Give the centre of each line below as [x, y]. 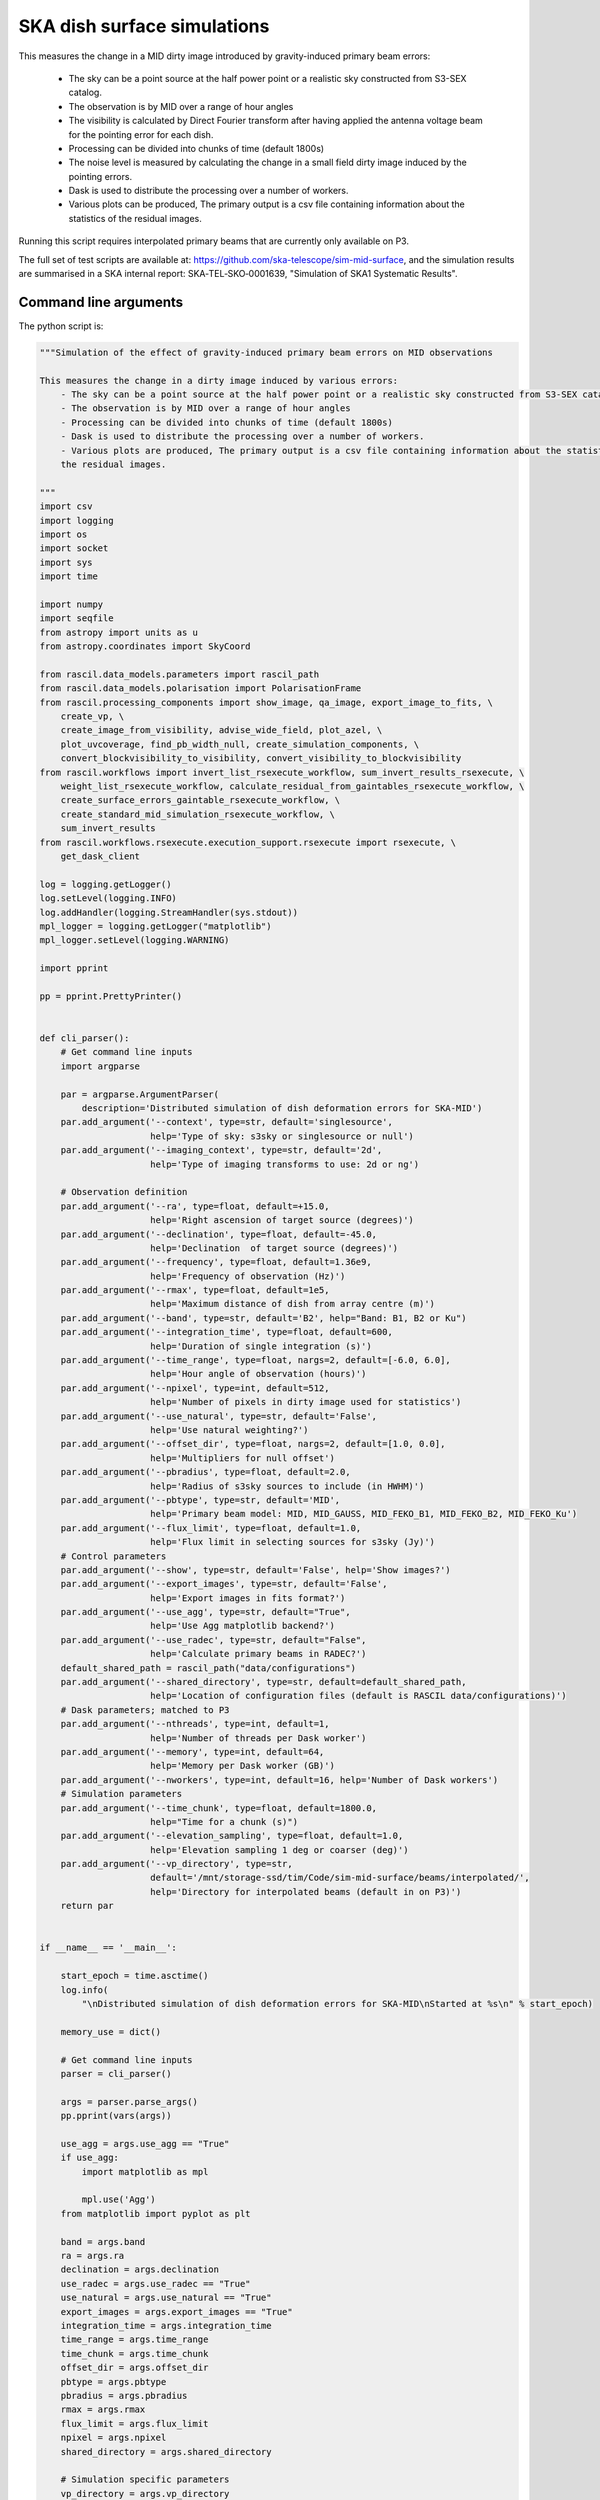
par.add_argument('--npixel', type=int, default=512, [195, 1388]
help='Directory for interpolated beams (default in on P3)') [306, 1891]
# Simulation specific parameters [145, 2479]
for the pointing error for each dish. [141, 134]
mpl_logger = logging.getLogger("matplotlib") [155, 926]
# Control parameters [113, 1556]
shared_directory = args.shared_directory [166, 2451]
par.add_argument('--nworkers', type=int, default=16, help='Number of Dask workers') [279, 1779]
